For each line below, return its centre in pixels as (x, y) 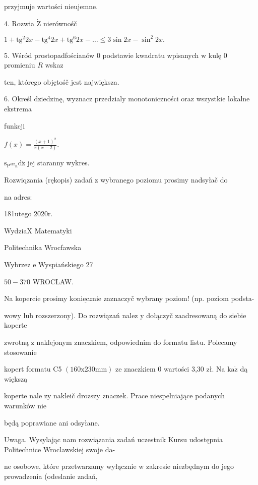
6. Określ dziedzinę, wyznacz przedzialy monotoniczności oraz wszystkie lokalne (127, 99)
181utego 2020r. (28, 214)
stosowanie (20, 352)
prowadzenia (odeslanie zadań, (51, 476)
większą (16, 378)
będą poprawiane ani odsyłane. (52, 422)
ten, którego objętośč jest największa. (62, 81)
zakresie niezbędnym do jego (190, 466)
